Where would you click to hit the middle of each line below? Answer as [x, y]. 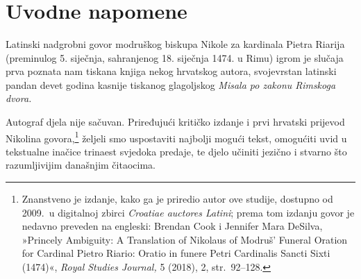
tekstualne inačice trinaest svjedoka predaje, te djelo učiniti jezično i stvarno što [176, 151]
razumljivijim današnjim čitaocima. [81, 165]
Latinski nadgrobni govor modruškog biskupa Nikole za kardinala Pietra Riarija [175, 43]
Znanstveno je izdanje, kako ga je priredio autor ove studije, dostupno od [177, 198]
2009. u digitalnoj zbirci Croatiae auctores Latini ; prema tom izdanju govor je [188, 212]
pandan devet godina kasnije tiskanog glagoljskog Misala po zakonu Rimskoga [171, 84]
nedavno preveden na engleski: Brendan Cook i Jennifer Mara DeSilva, [172, 226]
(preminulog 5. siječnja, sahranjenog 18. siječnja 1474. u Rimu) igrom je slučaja [175, 57]
